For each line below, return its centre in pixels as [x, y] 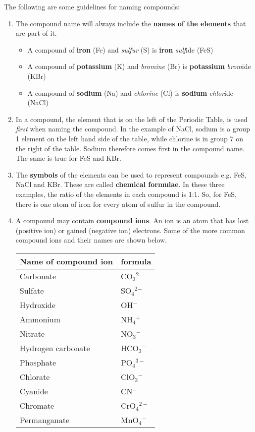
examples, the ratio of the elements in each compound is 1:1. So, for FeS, [126, 194]
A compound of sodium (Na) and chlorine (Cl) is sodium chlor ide [130, 93]
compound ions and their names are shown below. [91, 240]
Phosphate [38, 362]
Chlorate [35, 376]
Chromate [37, 405]
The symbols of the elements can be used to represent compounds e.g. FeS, [131, 174]
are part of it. [36, 33]
